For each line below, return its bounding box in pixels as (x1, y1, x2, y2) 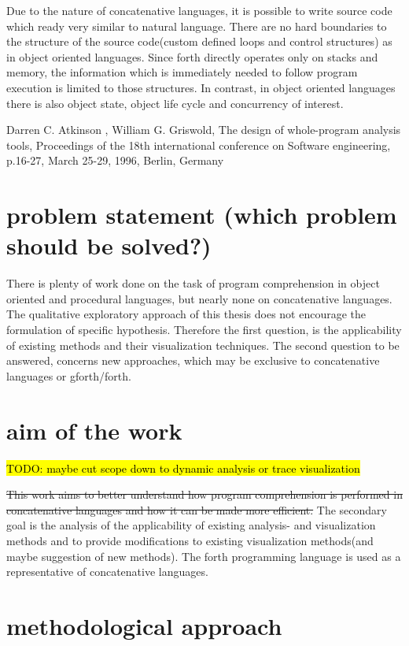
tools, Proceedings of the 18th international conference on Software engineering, (6, 136, 391, 153)
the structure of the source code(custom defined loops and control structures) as (6, 33, 392, 50)
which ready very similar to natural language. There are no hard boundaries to (6, 17, 387, 34)
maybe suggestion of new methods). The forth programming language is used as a (6, 548, 401, 564)
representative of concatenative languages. (6, 563, 208, 580)
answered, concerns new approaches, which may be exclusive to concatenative (6, 352, 380, 369)
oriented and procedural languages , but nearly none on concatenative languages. (6, 290, 392, 306)
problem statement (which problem (6, 199, 397, 231)
